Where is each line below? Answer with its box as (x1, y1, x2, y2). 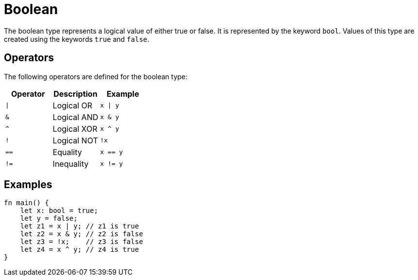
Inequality (52, 158, 89, 169)
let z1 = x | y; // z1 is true (20, 222, 139, 230)
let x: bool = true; (20, 207, 98, 215)
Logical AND (52, 112, 99, 122)
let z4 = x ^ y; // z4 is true (20, 245, 139, 254)
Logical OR (52, 100, 93, 110)
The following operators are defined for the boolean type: (4, 72, 188, 81)
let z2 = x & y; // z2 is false (20, 230, 143, 238)
